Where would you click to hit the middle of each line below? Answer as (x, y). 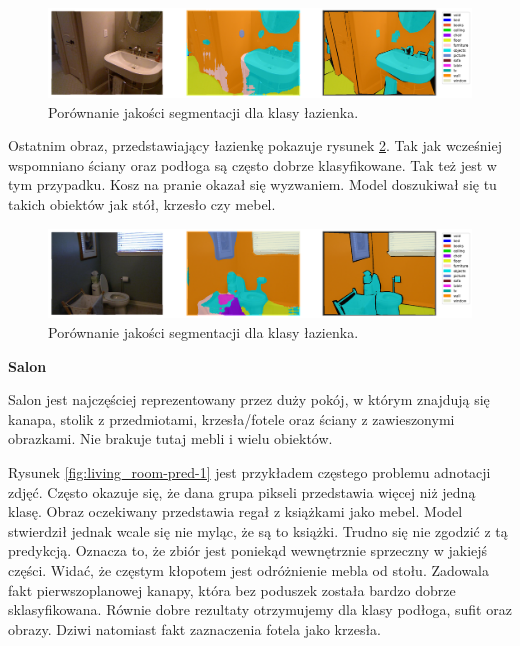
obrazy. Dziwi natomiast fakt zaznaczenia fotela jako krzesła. (195, 628)
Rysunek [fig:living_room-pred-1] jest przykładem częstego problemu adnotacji (249, 472)
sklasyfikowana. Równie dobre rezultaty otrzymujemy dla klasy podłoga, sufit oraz (260, 609)
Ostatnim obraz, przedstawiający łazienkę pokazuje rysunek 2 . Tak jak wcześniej (255, 145)
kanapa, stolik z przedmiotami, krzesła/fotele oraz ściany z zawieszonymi (231, 418)
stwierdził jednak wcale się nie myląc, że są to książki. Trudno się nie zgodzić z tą (258, 530)
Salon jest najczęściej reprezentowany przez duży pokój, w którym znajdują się (249, 399)
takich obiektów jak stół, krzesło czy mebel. (142, 203)
